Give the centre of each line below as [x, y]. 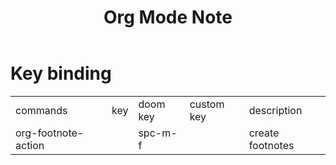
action [30, 145]
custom [207, 104]
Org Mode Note [168, 17]
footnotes [271, 145]
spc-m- [158, 133]
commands [41, 110]
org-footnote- [50, 133]
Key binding [61, 73]
